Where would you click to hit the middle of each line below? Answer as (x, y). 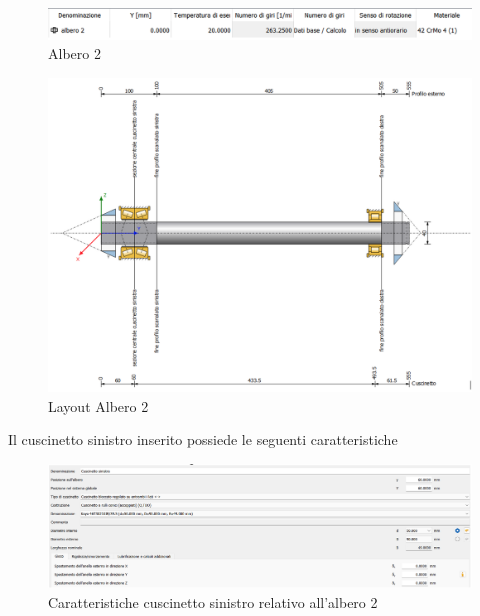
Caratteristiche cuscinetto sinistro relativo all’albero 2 (213, 602)
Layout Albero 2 (98, 405)
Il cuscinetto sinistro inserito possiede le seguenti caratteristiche (203, 439)
